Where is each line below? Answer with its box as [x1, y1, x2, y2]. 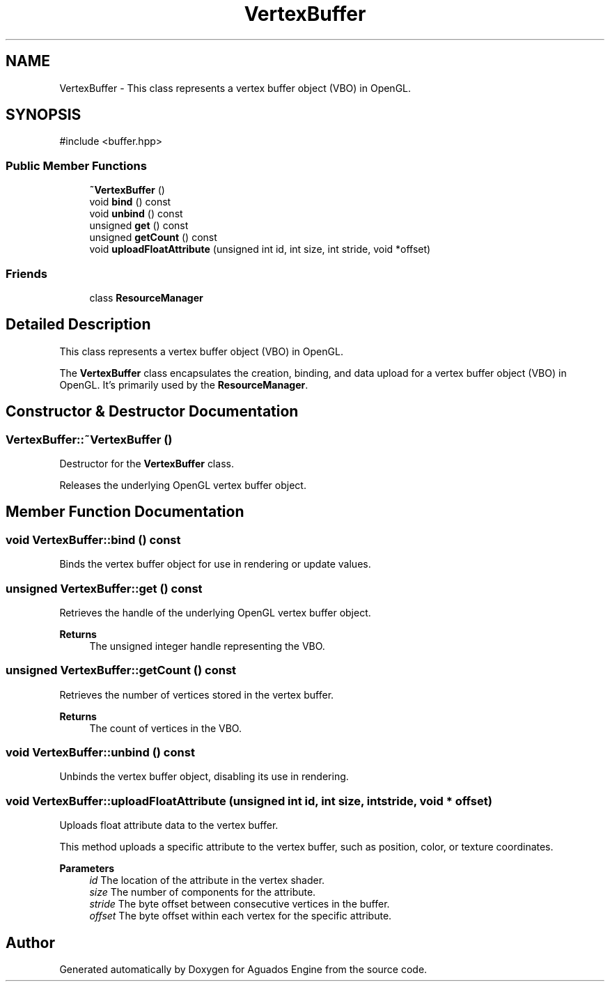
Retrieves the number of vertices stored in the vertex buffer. [59, 688, 334, 701]
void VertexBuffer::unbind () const [6, 745, 195, 760]
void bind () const [89, 196, 171, 208]
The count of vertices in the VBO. [89, 722, 242, 734]
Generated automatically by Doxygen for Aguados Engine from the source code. [59, 963, 428, 976]
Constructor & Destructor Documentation [6, 403, 299, 421]
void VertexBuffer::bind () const [6, 532, 181, 547]
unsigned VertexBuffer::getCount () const [6, 663, 237, 678]
